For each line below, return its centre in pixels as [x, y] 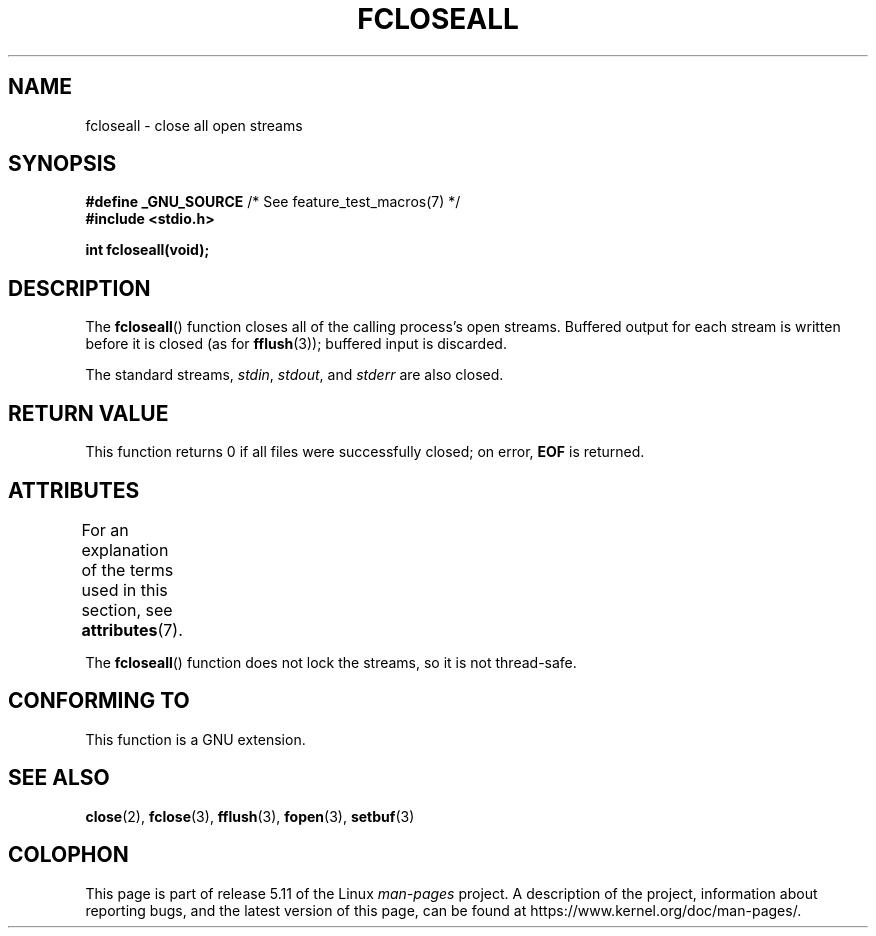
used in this [124, 589]
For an [105, 529]
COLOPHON [68, 855]
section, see [127, 609]
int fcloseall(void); [147, 250]
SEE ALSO [59, 778]
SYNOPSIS [62, 164]
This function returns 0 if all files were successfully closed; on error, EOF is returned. [365, 452]
